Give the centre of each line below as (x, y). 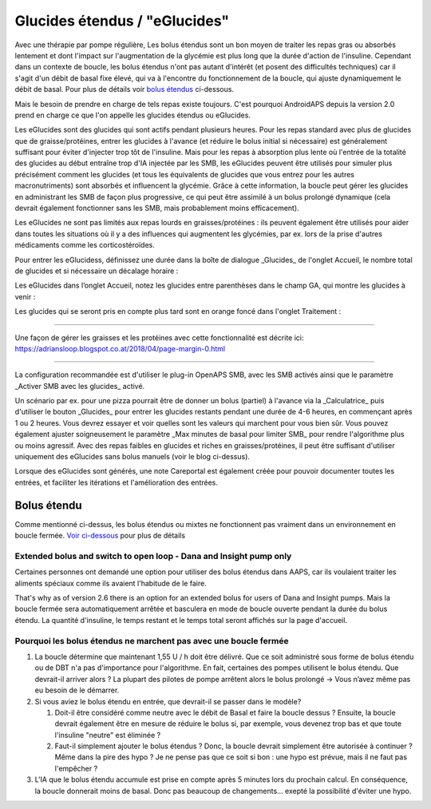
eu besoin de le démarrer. (77, 690)
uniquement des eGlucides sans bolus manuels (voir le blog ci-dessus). (132, 457)
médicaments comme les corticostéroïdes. (85, 245)
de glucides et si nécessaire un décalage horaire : (97, 271)
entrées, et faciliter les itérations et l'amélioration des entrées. (117, 482)
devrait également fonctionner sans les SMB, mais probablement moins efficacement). (157, 208)
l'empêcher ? (76, 768)
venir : (25, 296)
